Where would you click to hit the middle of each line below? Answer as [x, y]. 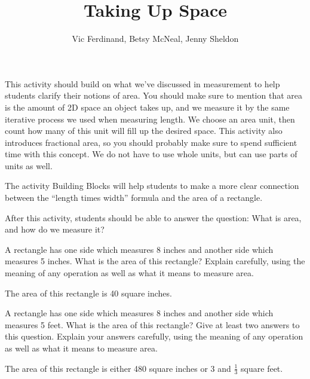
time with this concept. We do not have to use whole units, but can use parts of [151, 154]
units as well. [29, 165]
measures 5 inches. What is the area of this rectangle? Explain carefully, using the [155, 261]
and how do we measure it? [55, 229]
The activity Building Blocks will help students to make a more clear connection [152, 186]
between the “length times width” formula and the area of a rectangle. [134, 198]
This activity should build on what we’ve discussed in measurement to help [142, 83]
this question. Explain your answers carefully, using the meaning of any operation [154, 336]
